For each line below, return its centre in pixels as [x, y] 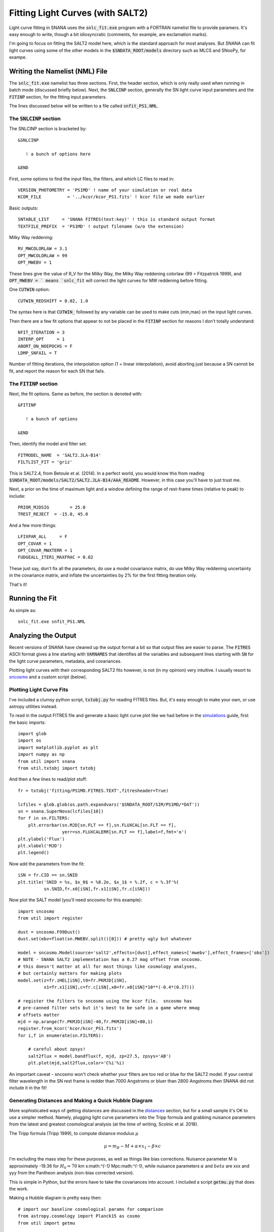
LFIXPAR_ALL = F [43, 537]
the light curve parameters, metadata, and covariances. [65, 661]
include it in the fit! [28, 1088]
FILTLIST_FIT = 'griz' [45, 462]
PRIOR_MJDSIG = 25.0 [52, 507]
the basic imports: [28, 722]
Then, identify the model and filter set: [48, 444]
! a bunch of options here [58, 154]
